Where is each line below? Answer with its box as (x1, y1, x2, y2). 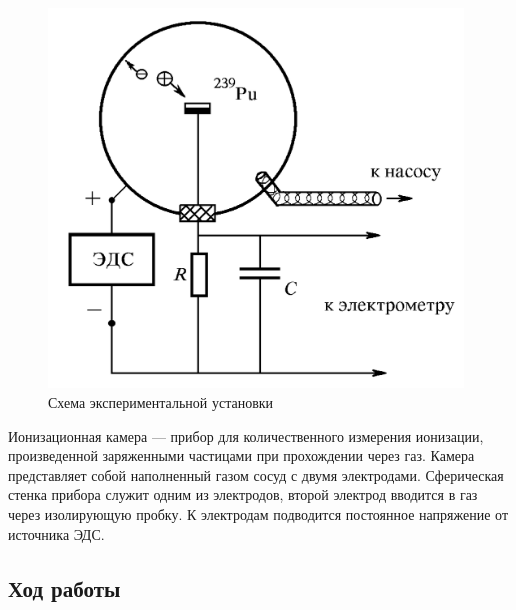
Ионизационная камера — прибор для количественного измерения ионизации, (8, 425, 484, 446)
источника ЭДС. (8, 523, 105, 544)
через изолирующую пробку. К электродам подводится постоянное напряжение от (8, 503, 509, 524)
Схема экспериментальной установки (48, 392, 274, 412)
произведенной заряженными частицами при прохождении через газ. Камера (8, 445, 475, 466)
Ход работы (8, 572, 121, 603)
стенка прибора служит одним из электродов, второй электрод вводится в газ (8, 484, 478, 505)
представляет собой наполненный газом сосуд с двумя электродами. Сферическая (8, 464, 504, 485)
